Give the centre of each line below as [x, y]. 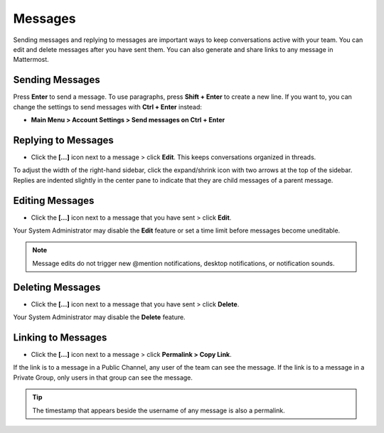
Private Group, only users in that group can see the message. [103, 378]
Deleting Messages [57, 287]
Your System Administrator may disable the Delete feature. [99, 317]
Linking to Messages [60, 337]
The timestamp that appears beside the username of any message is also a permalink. [159, 410]
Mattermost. [31, 60]
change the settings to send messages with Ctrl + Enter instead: [108, 107]
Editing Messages [54, 200]
